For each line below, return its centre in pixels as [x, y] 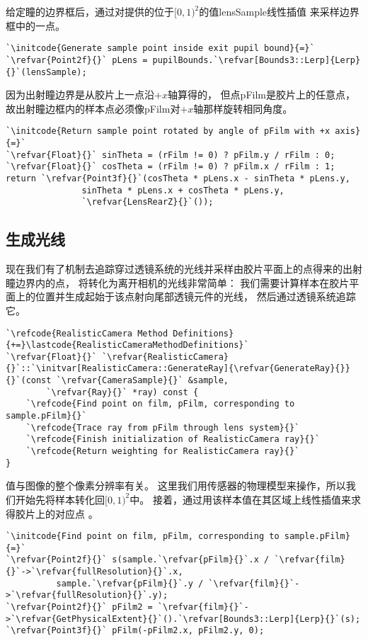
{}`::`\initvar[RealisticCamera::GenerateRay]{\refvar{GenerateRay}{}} [178, 369]
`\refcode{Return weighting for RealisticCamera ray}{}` [163, 452]
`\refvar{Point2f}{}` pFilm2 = [79, 607]
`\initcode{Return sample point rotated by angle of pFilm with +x [168, 131]
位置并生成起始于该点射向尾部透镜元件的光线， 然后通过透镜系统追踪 [195, 296]
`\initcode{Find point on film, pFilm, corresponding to [143, 537]
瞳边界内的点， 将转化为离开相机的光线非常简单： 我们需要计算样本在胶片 [178, 282]
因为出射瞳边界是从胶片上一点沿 [80, 95]
